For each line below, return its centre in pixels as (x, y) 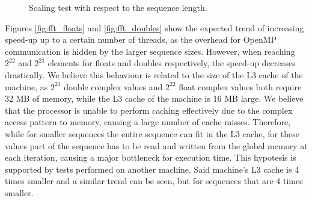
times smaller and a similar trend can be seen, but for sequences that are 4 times (154, 181)
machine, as (26, 86)
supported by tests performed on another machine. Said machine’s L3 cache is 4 (152, 169)
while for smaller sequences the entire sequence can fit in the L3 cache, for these (152, 133)
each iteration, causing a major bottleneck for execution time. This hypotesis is (151, 157)
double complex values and (113, 86)
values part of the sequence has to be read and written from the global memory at (156, 145)
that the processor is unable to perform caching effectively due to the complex (149, 110)
